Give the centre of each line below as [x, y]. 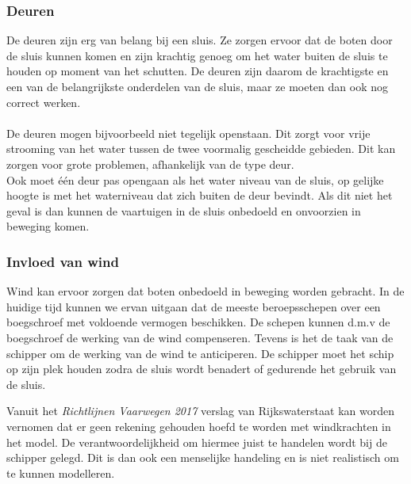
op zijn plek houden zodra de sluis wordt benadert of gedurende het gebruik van [202, 369]
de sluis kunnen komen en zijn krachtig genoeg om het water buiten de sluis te [197, 55]
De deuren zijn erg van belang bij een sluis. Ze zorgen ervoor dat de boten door [200, 40]
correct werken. [44, 102]
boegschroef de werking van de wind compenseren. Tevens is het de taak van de [200, 337]
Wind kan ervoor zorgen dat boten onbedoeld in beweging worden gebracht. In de [205, 291]
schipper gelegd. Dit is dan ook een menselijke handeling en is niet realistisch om [203, 457]
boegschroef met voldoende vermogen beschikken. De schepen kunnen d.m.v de [198, 322]
